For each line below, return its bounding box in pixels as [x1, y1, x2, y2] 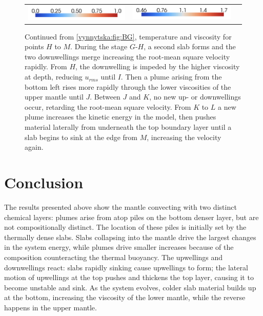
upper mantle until [25, 91, 84, 102]
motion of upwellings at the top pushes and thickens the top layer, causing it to [4, 272, 254, 283]
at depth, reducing [25, 71, 83, 82]
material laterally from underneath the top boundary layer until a [25, 122, 232, 132]
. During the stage [70, 41, 128, 52]
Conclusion [4, 172, 84, 193]
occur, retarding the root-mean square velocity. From [25, 101, 191, 112]
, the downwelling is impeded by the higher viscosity [75, 61, 240, 72]
